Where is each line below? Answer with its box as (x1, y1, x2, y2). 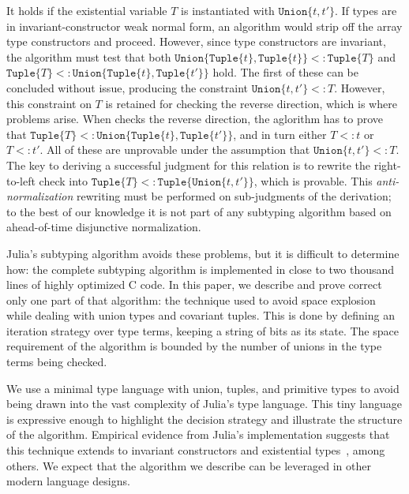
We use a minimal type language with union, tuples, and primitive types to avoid (6, 380, 400, 396)
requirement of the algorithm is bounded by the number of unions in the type (6, 338, 382, 354)
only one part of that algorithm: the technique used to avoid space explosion (6, 291, 376, 308)
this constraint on (6, 95, 92, 111)
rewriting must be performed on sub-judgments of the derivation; (76, 188, 392, 204)
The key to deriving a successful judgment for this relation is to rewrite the (6, 156, 371, 173)
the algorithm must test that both (6, 48, 171, 65)
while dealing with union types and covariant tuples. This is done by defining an (6, 307, 395, 324)
